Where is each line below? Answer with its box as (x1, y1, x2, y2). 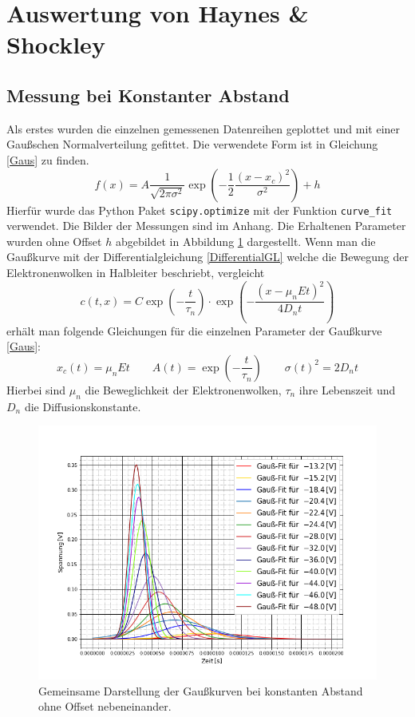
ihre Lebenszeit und (298, 381, 396, 398)
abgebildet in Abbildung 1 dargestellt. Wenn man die (115, 232, 376, 249)
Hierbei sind (6, 381, 66, 398)
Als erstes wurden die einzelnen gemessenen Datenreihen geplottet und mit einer (6, 120, 401, 137)
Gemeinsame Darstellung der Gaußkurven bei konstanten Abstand (38, 682, 363, 699)
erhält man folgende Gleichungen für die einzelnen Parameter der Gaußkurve (6, 322, 382, 339)
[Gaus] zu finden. (6, 151, 89, 168)
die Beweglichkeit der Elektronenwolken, (85, 381, 282, 398)
